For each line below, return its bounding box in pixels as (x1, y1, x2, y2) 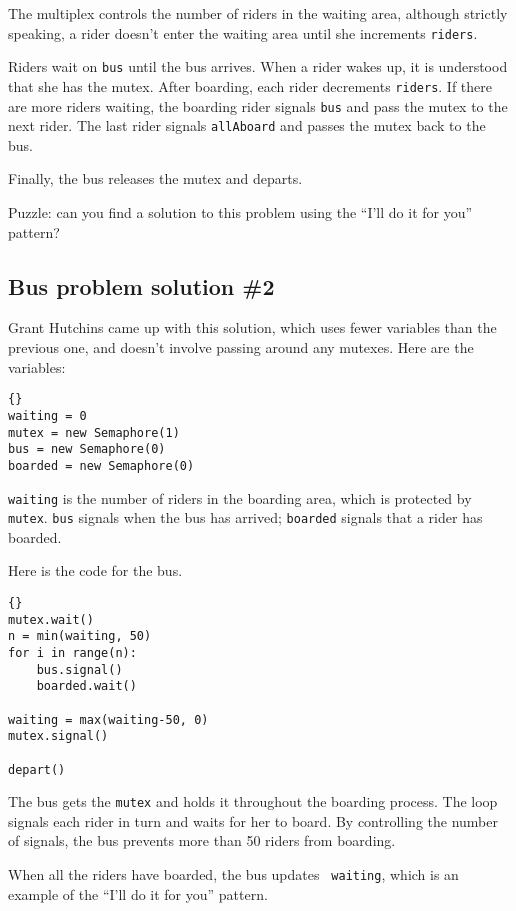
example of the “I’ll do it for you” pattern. (8, 883, 268, 904)
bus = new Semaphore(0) (8, 442, 166, 457)
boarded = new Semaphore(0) (8, 458, 195, 473)
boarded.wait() (36, 679, 137, 694)
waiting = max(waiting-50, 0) (8, 712, 209, 727)
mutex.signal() (8, 729, 109, 744)
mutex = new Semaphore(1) (8, 425, 180, 440)
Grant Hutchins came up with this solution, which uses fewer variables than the (8, 317, 497, 338)
